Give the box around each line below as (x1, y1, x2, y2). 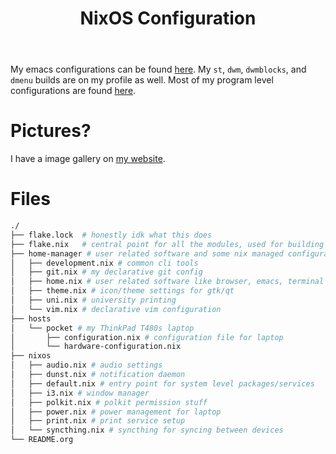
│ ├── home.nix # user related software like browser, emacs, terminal (10, 277, 325, 287)
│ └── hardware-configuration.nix (10, 342, 182, 352)
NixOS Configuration (79, 7, 257, 30)
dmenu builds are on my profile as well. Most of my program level (10, 74, 274, 86)
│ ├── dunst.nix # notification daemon (10, 370, 186, 380)
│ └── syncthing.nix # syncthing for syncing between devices (10, 425, 284, 436)
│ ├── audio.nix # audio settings (10, 360, 163, 371)
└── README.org (10, 435, 74, 445)
